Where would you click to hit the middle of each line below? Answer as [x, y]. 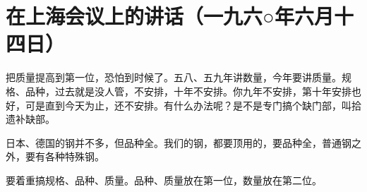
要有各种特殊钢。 [65, 156]
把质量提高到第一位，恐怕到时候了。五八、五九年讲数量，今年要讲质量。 [174, 77]
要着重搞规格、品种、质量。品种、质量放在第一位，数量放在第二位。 [164, 180]
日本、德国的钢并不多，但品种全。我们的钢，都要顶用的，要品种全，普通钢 [179, 142]
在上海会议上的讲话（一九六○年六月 [170, 16]
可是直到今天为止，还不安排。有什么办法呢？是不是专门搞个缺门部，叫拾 [193, 105]
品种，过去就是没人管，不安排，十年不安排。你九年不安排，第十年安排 [188, 91]
